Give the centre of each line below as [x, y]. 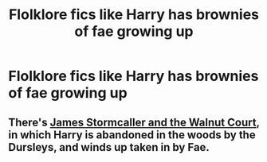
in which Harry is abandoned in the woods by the [132, 135]
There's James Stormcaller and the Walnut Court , [134, 122]
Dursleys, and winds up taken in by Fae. [109, 147]
